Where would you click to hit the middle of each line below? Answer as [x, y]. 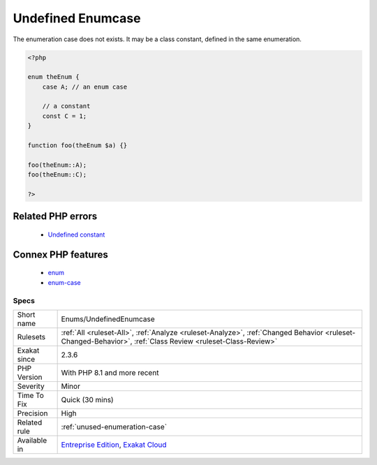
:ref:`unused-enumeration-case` [114, 427]
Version [30, 377]
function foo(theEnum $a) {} [77, 146]
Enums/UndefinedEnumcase [108, 319]
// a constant [66, 106]
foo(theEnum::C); [57, 175]
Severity [31, 386]
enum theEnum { [53, 77]
